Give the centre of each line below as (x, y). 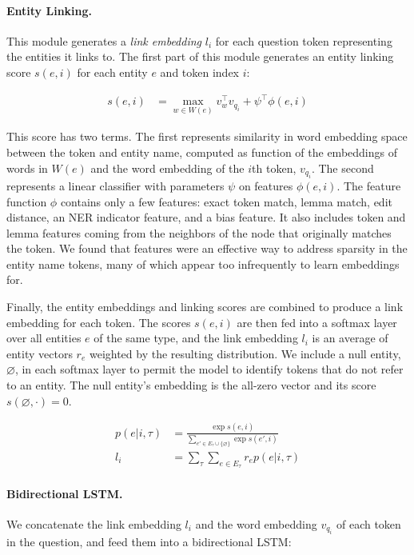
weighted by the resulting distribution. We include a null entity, (245, 353)
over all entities (44, 338)
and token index (200, 72)
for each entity (112, 72)
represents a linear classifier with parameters (115, 185)
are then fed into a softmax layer (317, 322)
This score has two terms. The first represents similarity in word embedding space (207, 136)
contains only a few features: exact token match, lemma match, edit (226, 201)
